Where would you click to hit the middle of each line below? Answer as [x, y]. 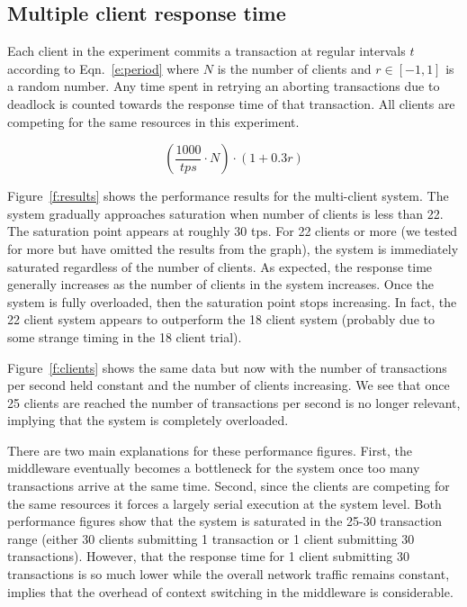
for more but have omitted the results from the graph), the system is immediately [233, 248]
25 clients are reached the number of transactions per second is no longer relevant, [234, 402]
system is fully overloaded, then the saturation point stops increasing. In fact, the [232, 301]
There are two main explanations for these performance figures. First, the [210, 450]
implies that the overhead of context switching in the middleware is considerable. [230, 591]
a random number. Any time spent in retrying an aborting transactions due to [224, 86]
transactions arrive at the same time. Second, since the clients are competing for [229, 486]
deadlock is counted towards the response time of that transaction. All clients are [231, 103]
